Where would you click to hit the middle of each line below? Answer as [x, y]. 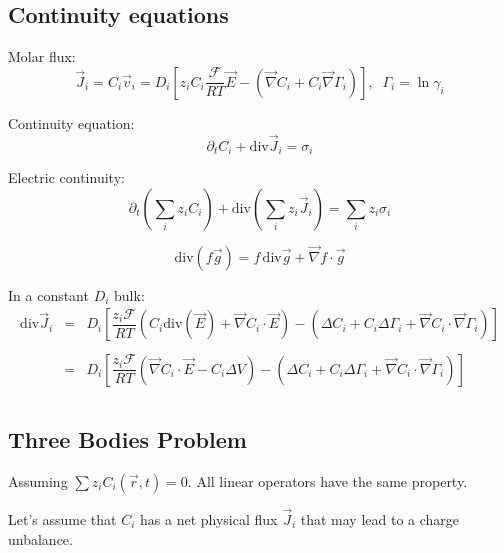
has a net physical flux [209, 519]
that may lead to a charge [380, 519]
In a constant [48, 294]
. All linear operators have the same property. [327, 480]
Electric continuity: [66, 177]
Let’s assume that [62, 519]
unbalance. [40, 538]
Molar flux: [42, 56]
